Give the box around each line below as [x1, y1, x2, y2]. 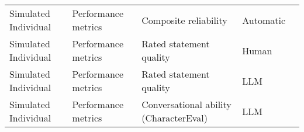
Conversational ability [141, 98, 232, 111]
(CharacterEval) [141, 111, 208, 124]
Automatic [242, 13, 285, 27]
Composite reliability [141, 13, 227, 27]
